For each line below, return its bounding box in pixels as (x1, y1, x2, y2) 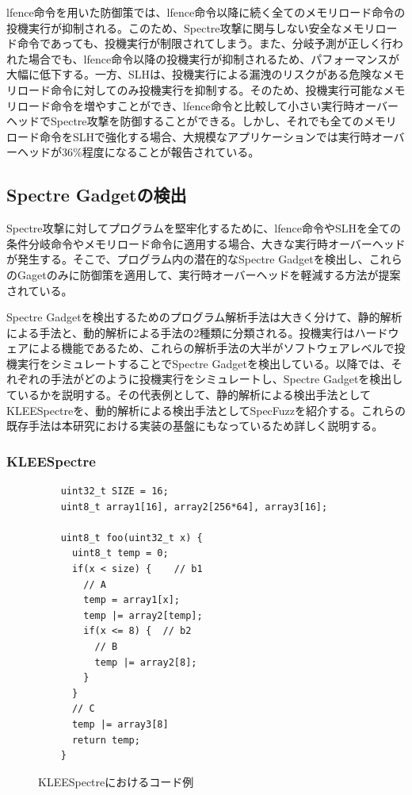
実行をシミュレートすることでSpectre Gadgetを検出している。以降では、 (17, 355, 391, 371)
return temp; (71, 734, 140, 746)
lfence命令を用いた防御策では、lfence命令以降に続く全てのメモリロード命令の (6, 4, 406, 20)
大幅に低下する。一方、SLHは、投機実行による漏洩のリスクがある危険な (6, 66, 383, 83)
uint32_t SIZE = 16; (60, 486, 169, 497)
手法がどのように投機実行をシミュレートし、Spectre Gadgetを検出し (50, 371, 403, 387)
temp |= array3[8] (71, 718, 169, 730)
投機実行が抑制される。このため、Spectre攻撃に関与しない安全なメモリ (6, 19, 376, 36)
